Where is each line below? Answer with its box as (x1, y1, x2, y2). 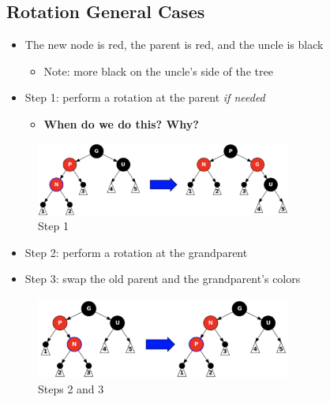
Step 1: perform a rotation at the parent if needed (24, 89, 265, 106)
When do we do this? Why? (43, 115, 199, 132)
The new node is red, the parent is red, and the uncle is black (24, 36, 324, 53)
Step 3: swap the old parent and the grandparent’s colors (24, 270, 301, 287)
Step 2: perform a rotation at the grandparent (24, 244, 248, 260)
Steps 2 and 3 (38, 380, 104, 396)
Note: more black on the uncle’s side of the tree (43, 62, 273, 79)
